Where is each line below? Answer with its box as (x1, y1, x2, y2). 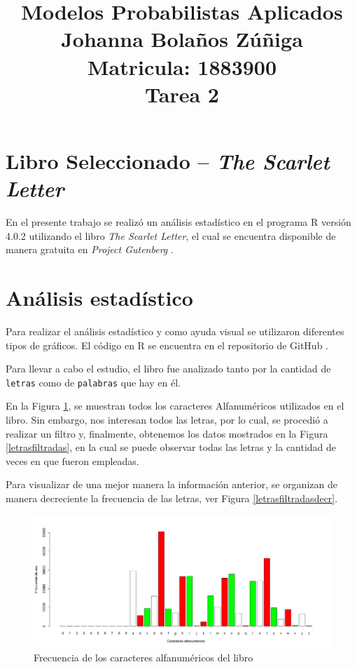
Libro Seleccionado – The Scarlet (6, 146, 330, 175)
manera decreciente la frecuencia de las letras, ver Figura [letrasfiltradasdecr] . (6, 490, 338, 505)
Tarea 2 (145, 79, 219, 108)
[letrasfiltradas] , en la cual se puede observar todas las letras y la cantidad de (6, 440, 337, 454)
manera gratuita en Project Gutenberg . (6, 242, 174, 257)
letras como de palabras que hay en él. (6, 375, 181, 389)
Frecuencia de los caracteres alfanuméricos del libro (34, 649, 253, 664)
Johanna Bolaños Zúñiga (61, 25, 303, 53)
